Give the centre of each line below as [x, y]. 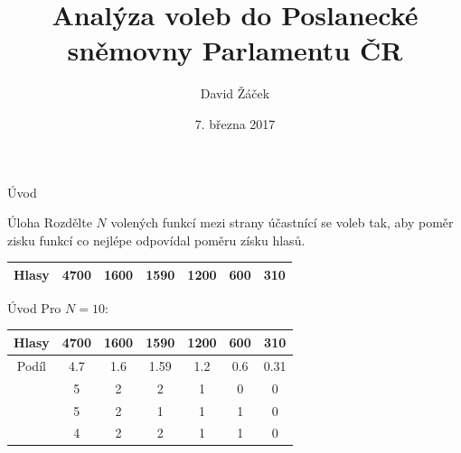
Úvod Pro [34, 307]
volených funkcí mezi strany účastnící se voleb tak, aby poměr [282, 222]
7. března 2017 [235, 123]
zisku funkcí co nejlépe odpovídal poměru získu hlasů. [156, 240]
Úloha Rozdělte [50, 222]
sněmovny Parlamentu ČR [235, 50]
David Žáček [235, 93]
